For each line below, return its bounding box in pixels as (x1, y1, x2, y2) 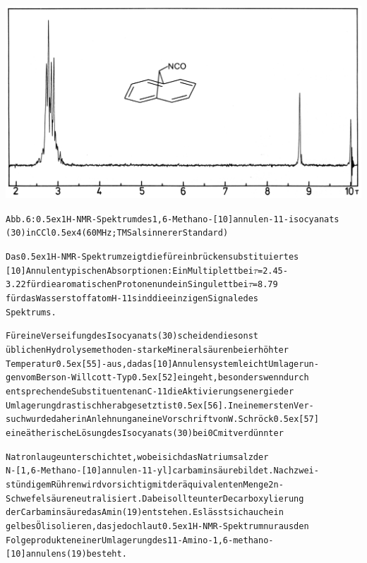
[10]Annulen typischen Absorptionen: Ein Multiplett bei (6, 265, 253, 276)
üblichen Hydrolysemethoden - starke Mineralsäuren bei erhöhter (6, 345, 289, 355)
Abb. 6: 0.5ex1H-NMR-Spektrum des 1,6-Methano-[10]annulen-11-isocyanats (6, 214, 339, 224)
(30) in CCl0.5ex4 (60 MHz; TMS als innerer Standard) (6, 228, 229, 238)
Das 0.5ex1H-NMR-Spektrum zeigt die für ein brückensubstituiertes (6, 252, 299, 262)
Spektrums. (6, 307, 56, 317)
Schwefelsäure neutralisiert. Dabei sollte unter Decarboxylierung (6, 493, 304, 504)
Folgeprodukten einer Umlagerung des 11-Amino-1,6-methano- (6, 535, 274, 545)
